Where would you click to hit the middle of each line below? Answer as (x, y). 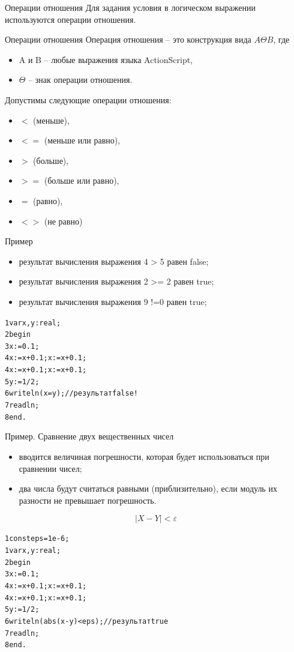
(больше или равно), (82, 180)
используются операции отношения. (70, 19)
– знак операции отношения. (80, 80)
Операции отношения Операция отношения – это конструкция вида (128, 39)
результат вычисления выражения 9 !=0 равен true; (113, 301)
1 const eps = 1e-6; (37, 539)
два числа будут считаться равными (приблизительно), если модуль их (148, 488)
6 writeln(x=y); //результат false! (71, 394)
